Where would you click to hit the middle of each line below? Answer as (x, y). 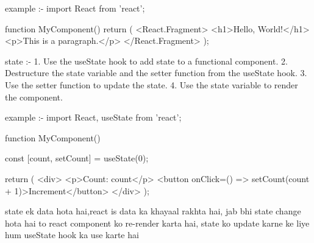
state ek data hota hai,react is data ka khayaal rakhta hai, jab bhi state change (153, 211)
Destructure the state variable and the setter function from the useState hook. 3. (156, 73)
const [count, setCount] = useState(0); (77, 158)
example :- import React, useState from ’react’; (93, 117)
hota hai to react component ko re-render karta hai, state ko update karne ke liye (157, 223)
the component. (34, 97)
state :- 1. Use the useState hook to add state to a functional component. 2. (146, 61)
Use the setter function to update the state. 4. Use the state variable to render (152, 84)
